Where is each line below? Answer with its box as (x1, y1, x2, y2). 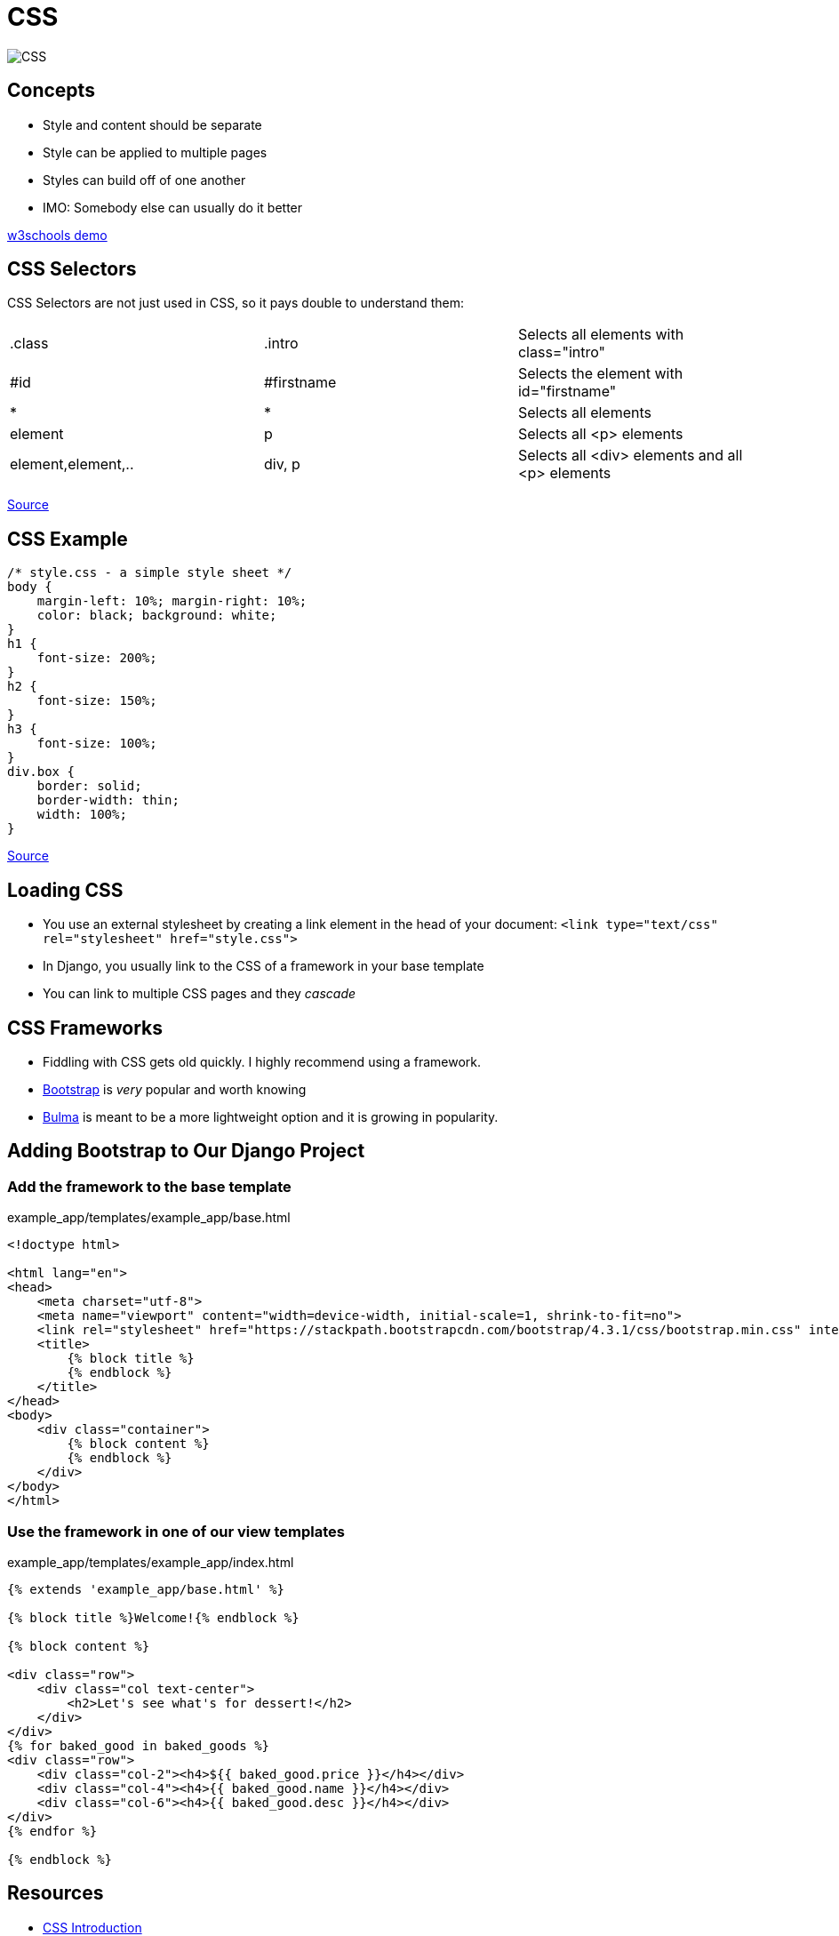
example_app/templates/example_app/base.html (7, 1210, 291, 1226)
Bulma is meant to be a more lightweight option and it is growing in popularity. (43, 1108, 499, 1124)
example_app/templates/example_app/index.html (7, 1554, 294, 1570)
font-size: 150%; (36, 693, 157, 708)
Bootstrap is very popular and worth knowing (43, 1081, 307, 1097)
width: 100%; (36, 807, 127, 822)
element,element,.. (10, 455, 134, 474)
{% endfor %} (7, 1823, 98, 1838)
